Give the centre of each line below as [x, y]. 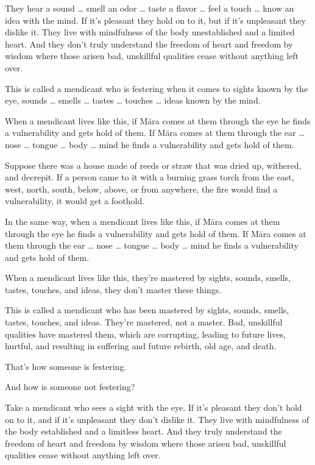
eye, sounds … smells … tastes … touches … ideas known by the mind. [133, 100]
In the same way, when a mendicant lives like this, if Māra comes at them [143, 221]
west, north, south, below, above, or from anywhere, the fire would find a [141, 189]
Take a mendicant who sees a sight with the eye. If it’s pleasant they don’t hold [154, 407]
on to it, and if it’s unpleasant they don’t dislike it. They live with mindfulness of [157, 419]
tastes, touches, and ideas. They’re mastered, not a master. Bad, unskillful [144, 322]
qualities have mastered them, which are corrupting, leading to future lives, [145, 334]
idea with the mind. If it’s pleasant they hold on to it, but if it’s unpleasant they [155, 20]
